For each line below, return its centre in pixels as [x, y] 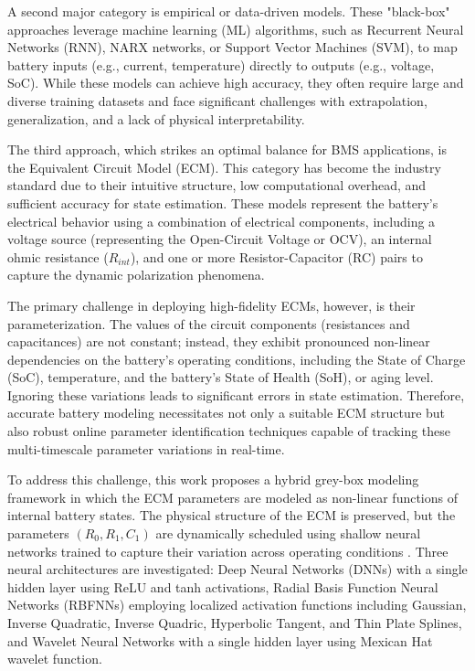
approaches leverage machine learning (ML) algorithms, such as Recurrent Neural [236, 29]
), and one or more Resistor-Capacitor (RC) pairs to [276, 256]
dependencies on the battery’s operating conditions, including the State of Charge [237, 359]
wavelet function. [55, 659]
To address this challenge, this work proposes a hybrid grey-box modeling [213, 479]
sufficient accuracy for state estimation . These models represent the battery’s [223, 202]
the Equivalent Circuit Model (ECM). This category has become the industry [224, 167]
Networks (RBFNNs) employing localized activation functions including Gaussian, [237, 605]
